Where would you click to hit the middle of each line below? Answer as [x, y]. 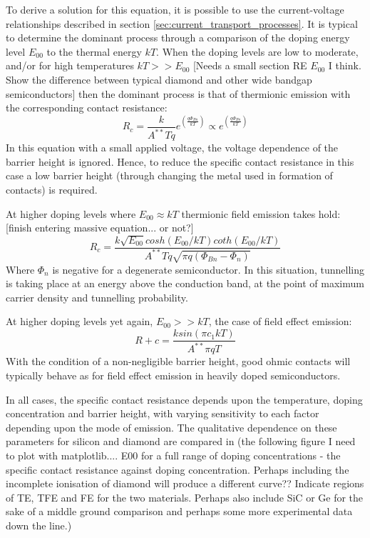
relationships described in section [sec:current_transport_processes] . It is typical [182, 23]
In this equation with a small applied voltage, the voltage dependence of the [172, 148]
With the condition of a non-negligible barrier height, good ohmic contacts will [178, 361]
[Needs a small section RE [250, 65]
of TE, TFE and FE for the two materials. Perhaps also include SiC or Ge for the [185, 497]
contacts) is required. [52, 189]
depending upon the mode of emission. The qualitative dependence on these [171, 427]
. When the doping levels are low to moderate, [257, 51]
